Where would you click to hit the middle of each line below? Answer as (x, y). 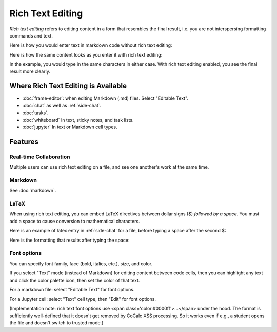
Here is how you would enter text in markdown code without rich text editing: (91, 45)
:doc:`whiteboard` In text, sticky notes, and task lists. (78, 120)
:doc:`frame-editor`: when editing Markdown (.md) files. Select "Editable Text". (105, 98)
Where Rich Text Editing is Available (68, 86)
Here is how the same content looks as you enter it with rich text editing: (86, 54)
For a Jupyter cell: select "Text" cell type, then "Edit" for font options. (83, 299)
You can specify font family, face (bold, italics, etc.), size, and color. (81, 263)
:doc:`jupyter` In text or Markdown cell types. (70, 127)
